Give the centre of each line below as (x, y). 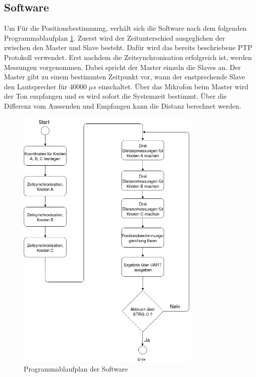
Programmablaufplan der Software (76, 369)
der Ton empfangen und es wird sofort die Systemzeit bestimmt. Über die (115, 96)
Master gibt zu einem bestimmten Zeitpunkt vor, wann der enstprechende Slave (125, 77)
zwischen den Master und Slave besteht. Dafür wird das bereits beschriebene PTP (128, 47)
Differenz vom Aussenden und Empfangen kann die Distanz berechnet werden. (123, 105)
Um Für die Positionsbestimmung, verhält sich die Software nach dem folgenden (125, 28)
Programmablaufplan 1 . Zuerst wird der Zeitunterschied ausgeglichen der (115, 37)
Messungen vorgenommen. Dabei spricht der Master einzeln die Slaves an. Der (123, 67)
